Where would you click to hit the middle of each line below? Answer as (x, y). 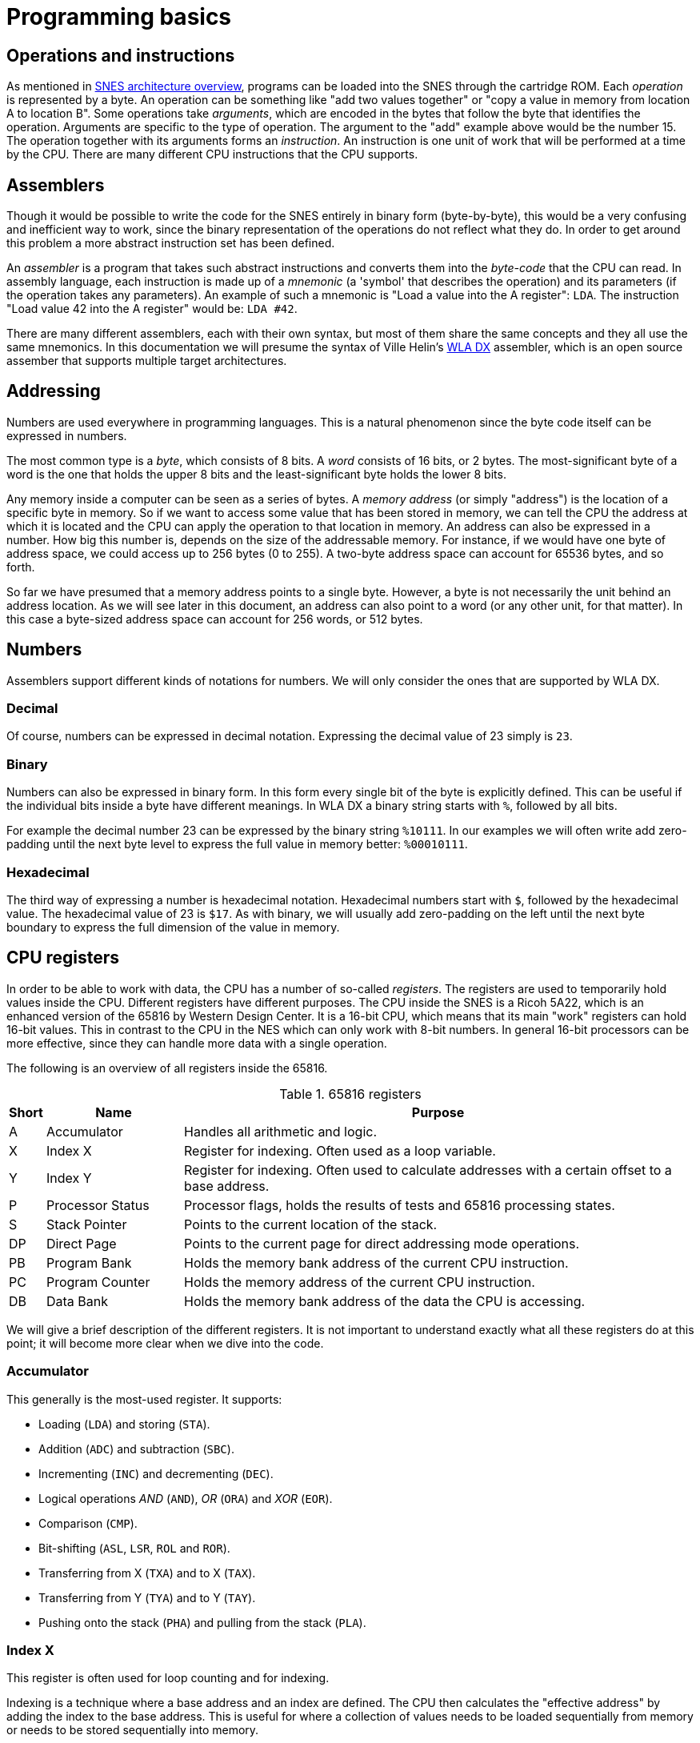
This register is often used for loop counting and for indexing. (168, 1678)
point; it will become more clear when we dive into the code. (165, 1343)
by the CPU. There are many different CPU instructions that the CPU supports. (212, 154)
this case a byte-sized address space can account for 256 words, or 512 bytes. (215, 619)
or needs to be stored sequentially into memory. (133, 1730)
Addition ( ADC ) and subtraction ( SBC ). (136, 1448)
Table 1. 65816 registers (350, 1094)
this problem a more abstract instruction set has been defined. (171, 243)
